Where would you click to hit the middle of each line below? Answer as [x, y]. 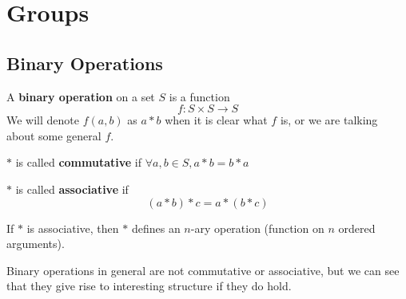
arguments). [36, 244]
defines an [156, 228]
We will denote [43, 120]
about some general [54, 135]
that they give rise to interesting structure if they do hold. [149, 286]
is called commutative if [79, 162]
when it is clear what [216, 120]
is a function [199, 96]
